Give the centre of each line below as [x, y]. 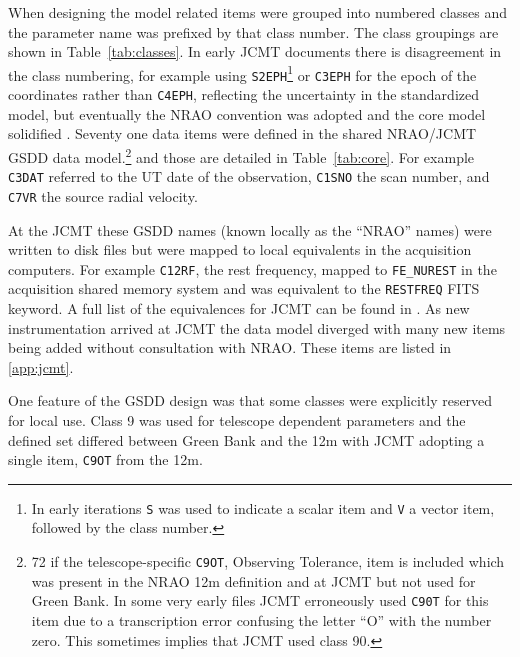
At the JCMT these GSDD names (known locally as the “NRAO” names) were [250, 229]
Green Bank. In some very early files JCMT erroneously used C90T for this [260, 600]
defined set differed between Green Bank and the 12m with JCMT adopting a [246, 439]
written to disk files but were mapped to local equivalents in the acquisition [240, 249]
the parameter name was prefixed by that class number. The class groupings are [253, 31]
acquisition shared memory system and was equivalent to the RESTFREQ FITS [244, 288]
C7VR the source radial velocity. [103, 195]
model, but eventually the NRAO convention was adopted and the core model [247, 113]
